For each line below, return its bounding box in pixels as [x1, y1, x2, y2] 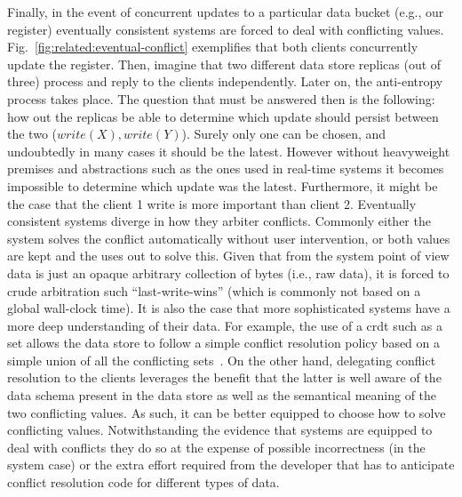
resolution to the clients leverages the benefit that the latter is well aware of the [7, 368, 442, 387]
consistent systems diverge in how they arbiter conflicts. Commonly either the [7, 212, 431, 230]
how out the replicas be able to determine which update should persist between [7, 107, 439, 125]
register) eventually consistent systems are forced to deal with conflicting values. [7, 20, 444, 38]
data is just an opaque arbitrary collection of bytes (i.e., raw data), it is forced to [7, 263, 450, 282]
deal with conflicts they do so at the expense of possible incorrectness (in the [7, 437, 426, 456]
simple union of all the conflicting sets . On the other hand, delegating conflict [7, 350, 436, 369]
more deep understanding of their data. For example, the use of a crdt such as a [7, 316, 442, 334]
